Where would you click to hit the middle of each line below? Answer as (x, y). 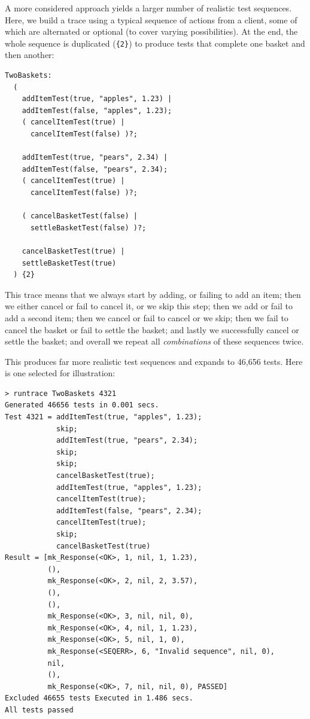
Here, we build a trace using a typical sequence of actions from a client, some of (151, 19)
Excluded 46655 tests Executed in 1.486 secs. (99, 698)
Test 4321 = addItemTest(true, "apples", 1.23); (104, 417)
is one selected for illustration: (60, 373)
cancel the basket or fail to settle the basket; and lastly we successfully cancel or (152, 329)
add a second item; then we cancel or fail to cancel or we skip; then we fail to (147, 317)
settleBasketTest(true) (69, 263)
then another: (30, 55)
